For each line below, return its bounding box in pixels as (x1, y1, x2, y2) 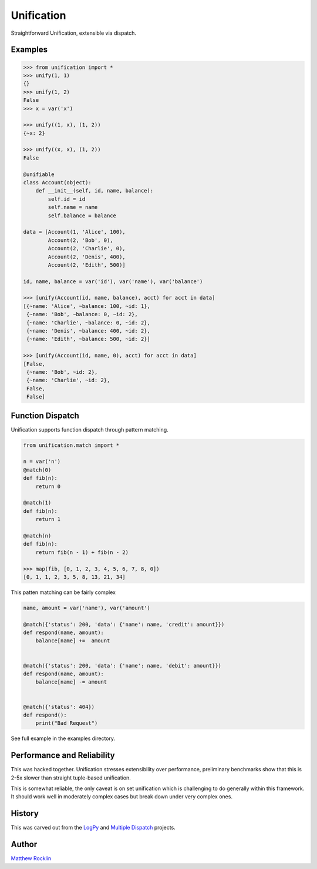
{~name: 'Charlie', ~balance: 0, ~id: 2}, (26, 319, 151, 326)
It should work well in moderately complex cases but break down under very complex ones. (11, 793, 233, 800)
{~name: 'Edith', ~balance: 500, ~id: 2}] (26, 336, 151, 343)
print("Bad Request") (35, 720, 98, 727)
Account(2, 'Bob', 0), (48, 237, 114, 244)
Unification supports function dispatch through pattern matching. (11, 426, 168, 433)
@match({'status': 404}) (23, 704, 95, 710)
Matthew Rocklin (11, 855, 52, 862)
